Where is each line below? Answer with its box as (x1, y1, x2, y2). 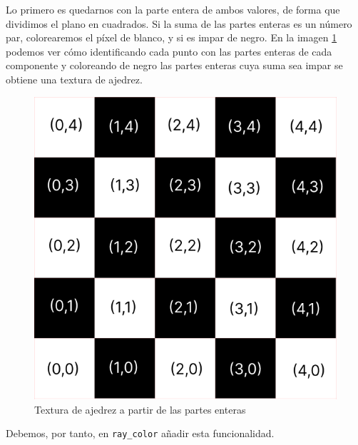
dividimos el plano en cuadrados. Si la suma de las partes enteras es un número (6, 16, 352, 31)
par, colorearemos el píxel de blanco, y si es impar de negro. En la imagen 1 (6, 30, 337, 45)
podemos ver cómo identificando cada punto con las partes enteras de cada (6, 44, 332, 58)
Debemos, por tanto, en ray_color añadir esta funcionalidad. (6, 426, 275, 441)
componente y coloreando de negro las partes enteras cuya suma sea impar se (6, 58, 343, 73)
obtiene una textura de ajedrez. (6, 71, 143, 86)
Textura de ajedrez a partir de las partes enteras (34, 401, 246, 416)
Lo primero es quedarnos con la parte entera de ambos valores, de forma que (6, 2, 340, 16)
